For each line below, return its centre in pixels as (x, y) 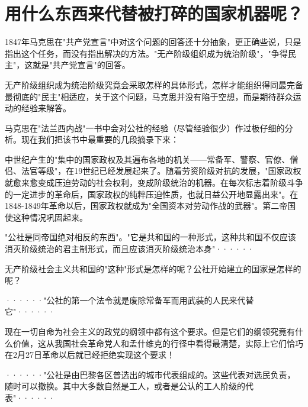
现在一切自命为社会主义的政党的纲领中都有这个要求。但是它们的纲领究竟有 (150, 331)
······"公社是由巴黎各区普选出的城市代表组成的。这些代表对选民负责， (150, 374)
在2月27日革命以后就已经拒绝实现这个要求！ (90, 355)
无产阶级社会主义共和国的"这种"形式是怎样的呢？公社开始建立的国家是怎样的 (153, 268)
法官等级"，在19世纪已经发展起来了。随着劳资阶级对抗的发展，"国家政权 (161, 171)
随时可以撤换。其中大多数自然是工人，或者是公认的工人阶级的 (125, 386)
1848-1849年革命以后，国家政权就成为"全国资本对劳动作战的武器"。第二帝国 (150, 206)
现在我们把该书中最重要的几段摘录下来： (100, 139)
